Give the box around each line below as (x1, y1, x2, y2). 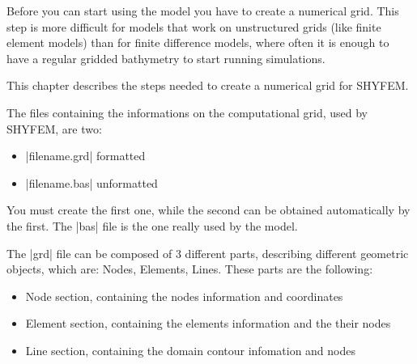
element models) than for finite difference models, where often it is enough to (6, 34, 389, 51)
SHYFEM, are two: (6, 120, 102, 137)
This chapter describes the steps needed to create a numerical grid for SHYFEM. (6, 77, 409, 94)
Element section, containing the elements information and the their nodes (25, 315, 391, 332)
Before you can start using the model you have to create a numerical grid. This (6, 2, 399, 19)
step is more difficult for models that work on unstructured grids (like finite (6, 18, 381, 35)
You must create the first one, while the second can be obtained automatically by (6, 201, 411, 218)
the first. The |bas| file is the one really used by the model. (6, 217, 298, 234)
